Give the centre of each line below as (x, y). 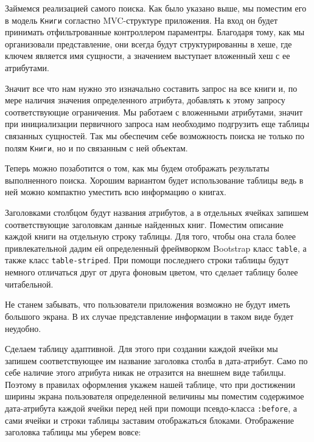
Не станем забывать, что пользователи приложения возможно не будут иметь (148, 304)
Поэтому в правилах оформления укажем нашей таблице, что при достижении (150, 384)
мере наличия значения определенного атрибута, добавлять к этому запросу (145, 100)
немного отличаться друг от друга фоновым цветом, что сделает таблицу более (152, 272)
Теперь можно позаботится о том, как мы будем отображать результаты (137, 168)
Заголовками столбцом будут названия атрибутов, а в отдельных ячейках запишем (157, 212)
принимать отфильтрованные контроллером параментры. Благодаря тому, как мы (155, 32)
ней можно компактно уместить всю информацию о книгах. (116, 192)
